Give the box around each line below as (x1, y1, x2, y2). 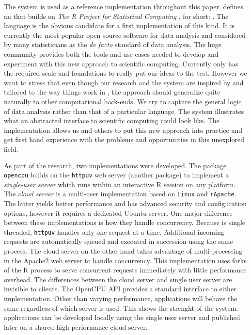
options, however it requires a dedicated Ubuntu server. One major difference (4, 207, 233, 218)
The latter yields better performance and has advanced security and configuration (4, 198, 247, 208)
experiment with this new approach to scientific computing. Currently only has (4, 58, 238, 68)
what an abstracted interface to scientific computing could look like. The (4, 115, 220, 126)
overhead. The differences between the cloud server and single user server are (4, 274, 232, 284)
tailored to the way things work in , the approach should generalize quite (4, 87, 220, 97)
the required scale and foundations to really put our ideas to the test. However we (4, 68, 247, 78)
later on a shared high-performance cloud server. (4, 321, 148, 332)
